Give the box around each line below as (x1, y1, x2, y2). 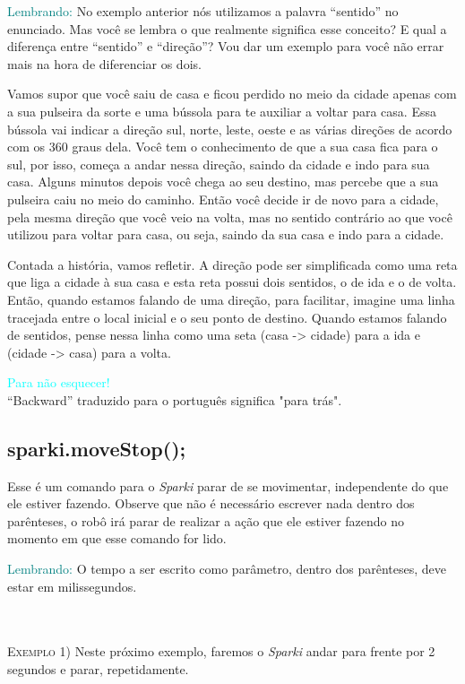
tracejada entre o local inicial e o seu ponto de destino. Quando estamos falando (7, 307, 447, 326)
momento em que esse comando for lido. (7, 529, 227, 548)
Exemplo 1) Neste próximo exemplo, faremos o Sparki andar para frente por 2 (7, 642, 435, 661)
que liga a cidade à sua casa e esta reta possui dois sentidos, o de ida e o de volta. (7, 273, 457, 291)
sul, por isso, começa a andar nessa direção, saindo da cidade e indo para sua (7, 154, 430, 173)
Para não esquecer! (7, 373, 110, 392)
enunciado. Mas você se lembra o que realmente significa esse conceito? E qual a (7, 19, 447, 38)
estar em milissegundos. (7, 576, 137, 595)
